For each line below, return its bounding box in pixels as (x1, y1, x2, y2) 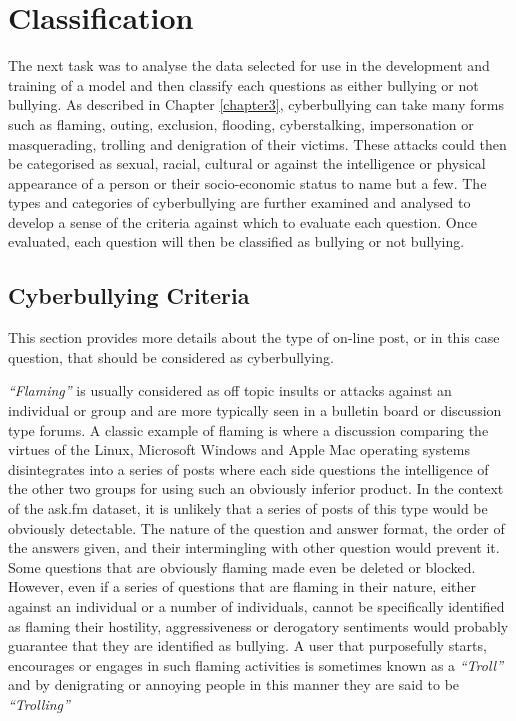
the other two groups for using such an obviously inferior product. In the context (8, 478, 504, 499)
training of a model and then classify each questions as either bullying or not (8, 74, 479, 95)
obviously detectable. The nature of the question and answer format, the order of (8, 517, 505, 538)
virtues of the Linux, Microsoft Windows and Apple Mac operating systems (8, 439, 471, 460)
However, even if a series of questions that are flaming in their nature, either (8, 576, 476, 597)
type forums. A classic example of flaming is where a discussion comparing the (8, 419, 489, 440)
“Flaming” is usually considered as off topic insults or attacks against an (8, 380, 452, 401)
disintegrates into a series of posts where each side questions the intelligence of (8, 458, 489, 479)
